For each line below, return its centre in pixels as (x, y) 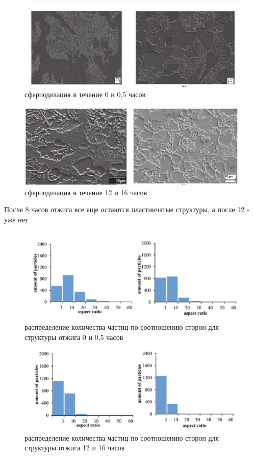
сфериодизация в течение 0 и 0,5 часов (85, 94)
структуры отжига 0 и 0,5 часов (74, 337)
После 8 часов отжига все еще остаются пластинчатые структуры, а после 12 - (127, 209)
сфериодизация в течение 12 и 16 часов (86, 192)
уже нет (16, 220)
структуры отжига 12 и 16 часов (75, 448)
